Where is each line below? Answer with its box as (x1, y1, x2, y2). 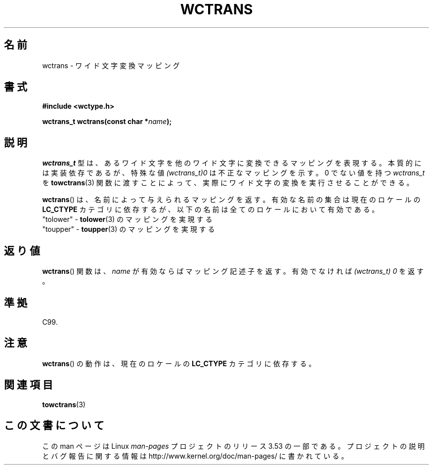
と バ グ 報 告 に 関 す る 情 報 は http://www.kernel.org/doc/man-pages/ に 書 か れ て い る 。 (42, 451, 348, 460)
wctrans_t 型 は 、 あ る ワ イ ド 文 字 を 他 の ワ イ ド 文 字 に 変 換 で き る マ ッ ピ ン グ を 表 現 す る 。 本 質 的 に (42, 159, 422, 168)
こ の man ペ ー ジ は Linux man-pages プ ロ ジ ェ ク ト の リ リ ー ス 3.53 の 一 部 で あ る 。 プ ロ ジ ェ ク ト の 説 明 (42, 441, 425, 450)
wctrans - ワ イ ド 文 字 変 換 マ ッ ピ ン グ (42, 61, 180, 70)
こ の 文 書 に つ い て (4, 419, 104, 432)
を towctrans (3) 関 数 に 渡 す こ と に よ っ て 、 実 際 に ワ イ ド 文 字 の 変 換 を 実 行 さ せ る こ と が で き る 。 (42, 178, 414, 187)
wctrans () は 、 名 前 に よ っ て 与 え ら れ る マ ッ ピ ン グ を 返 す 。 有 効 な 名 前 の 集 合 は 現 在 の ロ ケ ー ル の (42, 195, 421, 204)
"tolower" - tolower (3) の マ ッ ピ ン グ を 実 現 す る (42, 215, 213, 224)
